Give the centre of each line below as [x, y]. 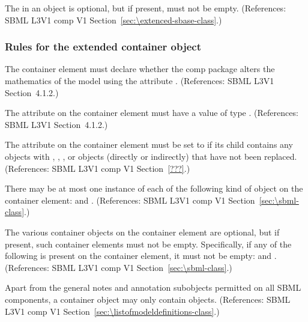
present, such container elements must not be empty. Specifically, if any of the [148, 244]
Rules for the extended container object [103, 47]
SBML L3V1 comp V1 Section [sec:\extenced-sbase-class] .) [113, 20]
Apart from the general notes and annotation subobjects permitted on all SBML [153, 287]
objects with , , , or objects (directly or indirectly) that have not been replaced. [151, 156]
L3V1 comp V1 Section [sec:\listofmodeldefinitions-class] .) [112, 311]
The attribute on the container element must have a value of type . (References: [152, 113]
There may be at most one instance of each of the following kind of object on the [154, 188]
